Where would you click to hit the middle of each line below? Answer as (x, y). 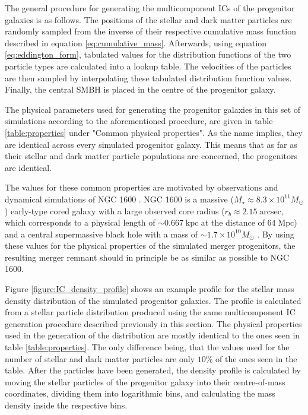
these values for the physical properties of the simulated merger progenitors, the (150, 245)
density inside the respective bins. (66, 405)
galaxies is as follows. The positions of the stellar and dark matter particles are (148, 19)
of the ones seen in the (256, 358)
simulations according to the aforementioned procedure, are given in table (139, 121)
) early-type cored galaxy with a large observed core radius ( (115, 210)
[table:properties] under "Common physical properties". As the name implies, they (154, 132)
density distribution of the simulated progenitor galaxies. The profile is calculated (153, 300)
